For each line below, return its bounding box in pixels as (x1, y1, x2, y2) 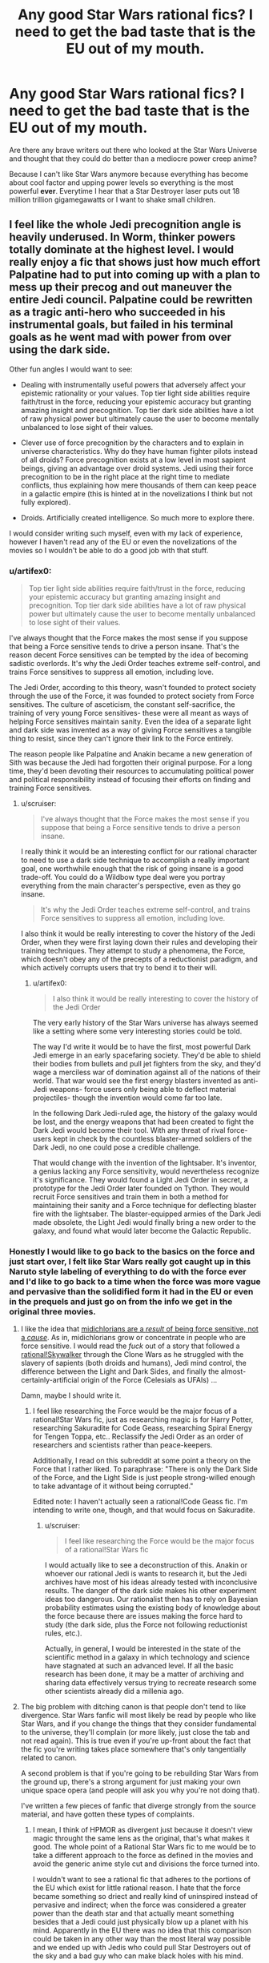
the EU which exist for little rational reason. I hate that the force (32, 1883, 241, 1893)
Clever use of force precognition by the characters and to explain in (20, 438, 244, 448)
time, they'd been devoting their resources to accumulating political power (9, 766, 255, 776)
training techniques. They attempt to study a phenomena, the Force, (20, 946, 246, 956)
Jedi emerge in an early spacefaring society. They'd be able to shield (32, 1050, 261, 1060)
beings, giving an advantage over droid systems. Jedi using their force (20, 463, 254, 473)
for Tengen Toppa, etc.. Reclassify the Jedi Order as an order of (32, 1431, 243, 1442)
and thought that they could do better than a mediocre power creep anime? (9, 154, 257, 163)
